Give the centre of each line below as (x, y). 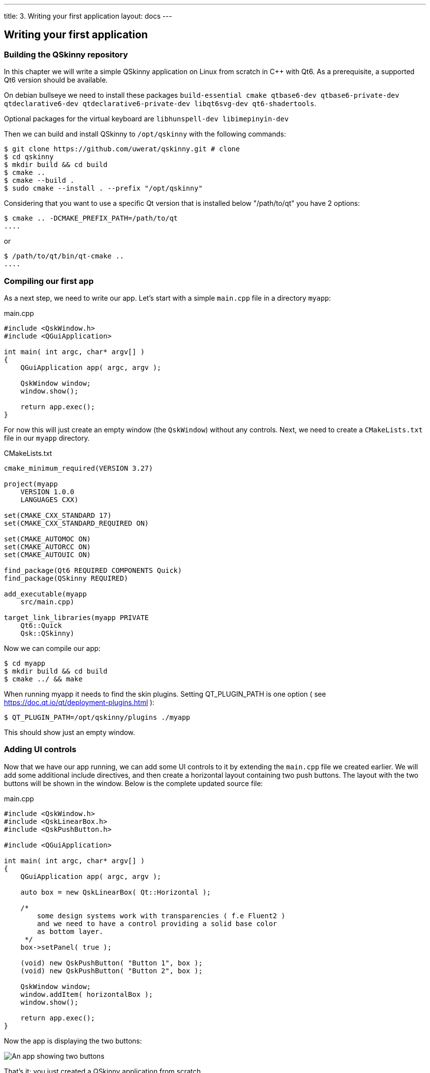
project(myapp (31, 484)
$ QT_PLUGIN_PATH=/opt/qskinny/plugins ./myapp (97, 717)
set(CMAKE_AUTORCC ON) (48, 547)
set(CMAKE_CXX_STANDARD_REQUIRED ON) (77, 523)
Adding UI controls (40, 749)
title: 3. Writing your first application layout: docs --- (88, 16)
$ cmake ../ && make (43, 679)
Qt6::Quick (41, 625)
